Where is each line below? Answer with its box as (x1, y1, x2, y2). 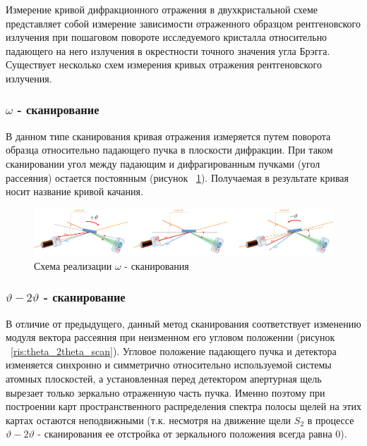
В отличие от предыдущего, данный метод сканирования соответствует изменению (6, 316, 361, 330)
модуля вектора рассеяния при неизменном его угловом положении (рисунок (6, 330, 335, 345)
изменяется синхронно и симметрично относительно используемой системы (6, 357, 332, 372)
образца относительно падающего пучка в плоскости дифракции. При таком (6, 142, 333, 157)
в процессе (307, 412, 354, 427)
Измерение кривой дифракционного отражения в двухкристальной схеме (6, 2, 318, 16)
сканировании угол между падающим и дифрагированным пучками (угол (6, 156, 320, 171)
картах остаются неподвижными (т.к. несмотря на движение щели (6, 412, 291, 427)
